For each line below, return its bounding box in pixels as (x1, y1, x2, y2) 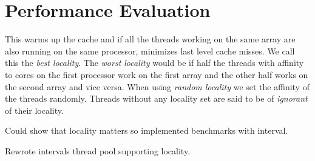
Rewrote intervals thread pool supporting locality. (5, 144, 191, 157)
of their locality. (5, 103, 64, 116)
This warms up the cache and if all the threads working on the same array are (5, 33, 296, 45)
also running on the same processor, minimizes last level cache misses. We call (5, 44, 295, 57)
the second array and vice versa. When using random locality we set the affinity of (5, 80, 310, 93)
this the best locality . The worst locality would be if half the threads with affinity (5, 56, 304, 69)
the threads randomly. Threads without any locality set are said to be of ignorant (5, 92, 308, 105)
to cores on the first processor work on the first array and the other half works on (5, 68, 308, 80)
